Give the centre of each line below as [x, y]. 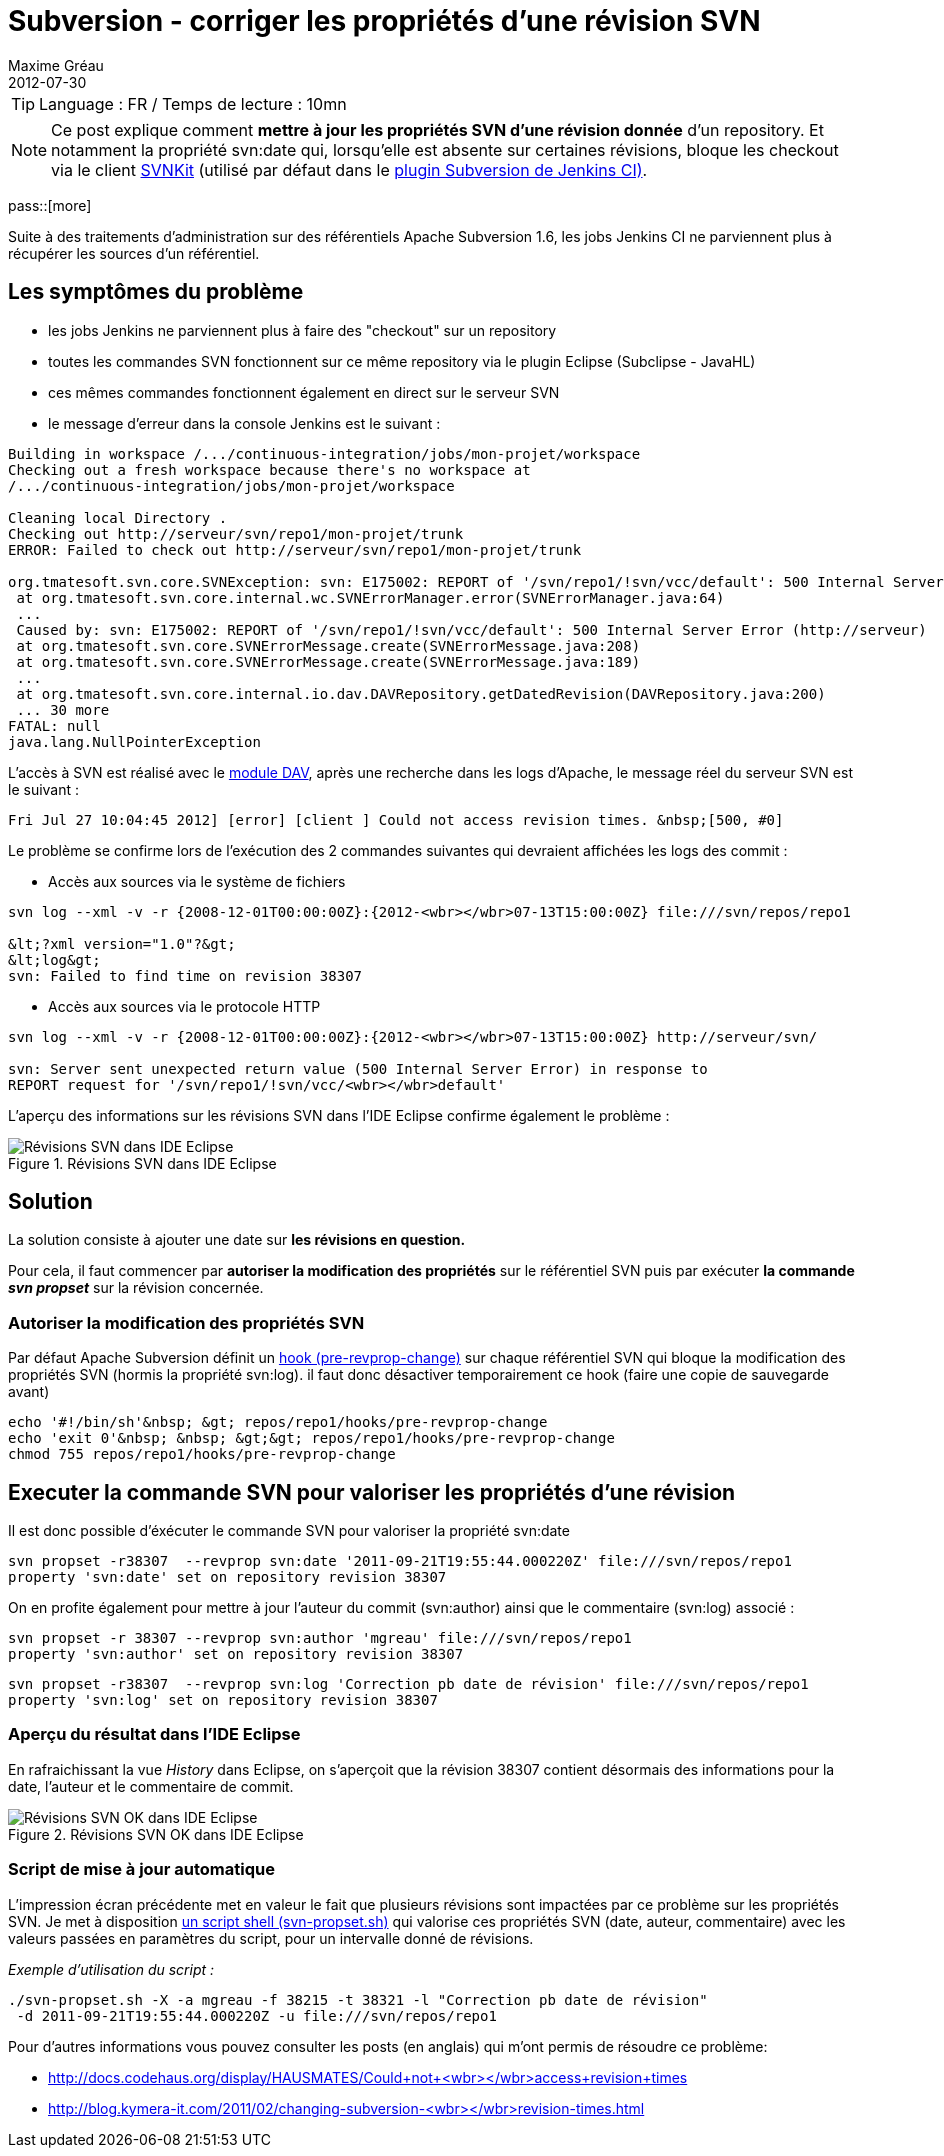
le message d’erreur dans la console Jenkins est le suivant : [244, 423]
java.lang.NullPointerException [134, 741]
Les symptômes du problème [156, 292]
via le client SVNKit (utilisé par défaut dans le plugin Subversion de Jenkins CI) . [349, 169]
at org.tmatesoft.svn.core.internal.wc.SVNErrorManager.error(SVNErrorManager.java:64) [370, 597]
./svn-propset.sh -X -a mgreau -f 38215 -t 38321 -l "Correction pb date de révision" [358, 1999]
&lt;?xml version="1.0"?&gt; [122, 943]
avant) [29, 1392]
